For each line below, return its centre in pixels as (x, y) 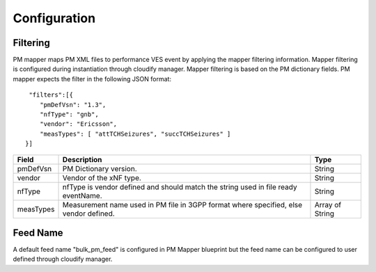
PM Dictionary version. (100, 168)
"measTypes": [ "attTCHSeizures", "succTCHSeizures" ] (135, 134)
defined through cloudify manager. (63, 259)
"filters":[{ (51, 95)
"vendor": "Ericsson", (78, 124)
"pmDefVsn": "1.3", (73, 105)
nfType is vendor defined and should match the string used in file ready (180, 186)
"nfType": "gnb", (69, 114)
